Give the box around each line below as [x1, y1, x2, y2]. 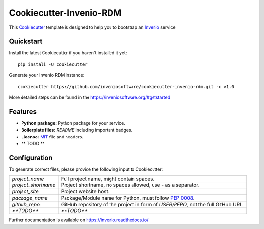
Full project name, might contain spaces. [61, 175, 154, 182]
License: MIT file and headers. [21, 134, 83, 139]
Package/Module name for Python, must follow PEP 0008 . [61, 195, 195, 202]
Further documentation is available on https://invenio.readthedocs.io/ [9, 217, 149, 223]
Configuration [9, 153, 53, 161]
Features [9, 107, 37, 115]
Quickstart [9, 37, 43, 46]
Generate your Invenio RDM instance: [9, 72, 85, 78]
